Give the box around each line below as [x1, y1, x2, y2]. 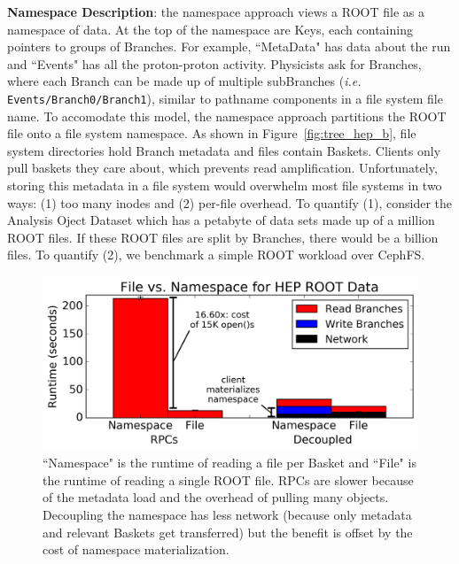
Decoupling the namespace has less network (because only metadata [43, 506, 412, 524]
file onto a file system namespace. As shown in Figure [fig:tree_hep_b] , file [7, 124, 416, 143]
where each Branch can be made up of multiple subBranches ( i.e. [7, 72, 362, 90]
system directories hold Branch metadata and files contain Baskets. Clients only [7, 141, 441, 159]
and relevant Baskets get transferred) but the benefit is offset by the [43, 522, 413, 541]
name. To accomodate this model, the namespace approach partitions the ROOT [7, 106, 447, 125]
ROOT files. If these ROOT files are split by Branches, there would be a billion [7, 228, 439, 246]
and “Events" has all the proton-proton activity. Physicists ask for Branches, [7, 54, 422, 73]
